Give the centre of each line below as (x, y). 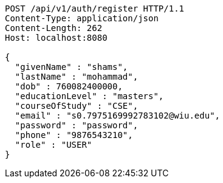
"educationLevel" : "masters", (89, 96)
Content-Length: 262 (54, 28)
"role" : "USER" (53, 145)
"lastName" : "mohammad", (77, 77)
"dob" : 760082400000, (69, 86)
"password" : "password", (77, 125)
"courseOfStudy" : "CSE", (77, 106)
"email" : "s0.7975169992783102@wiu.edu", (118, 116)
